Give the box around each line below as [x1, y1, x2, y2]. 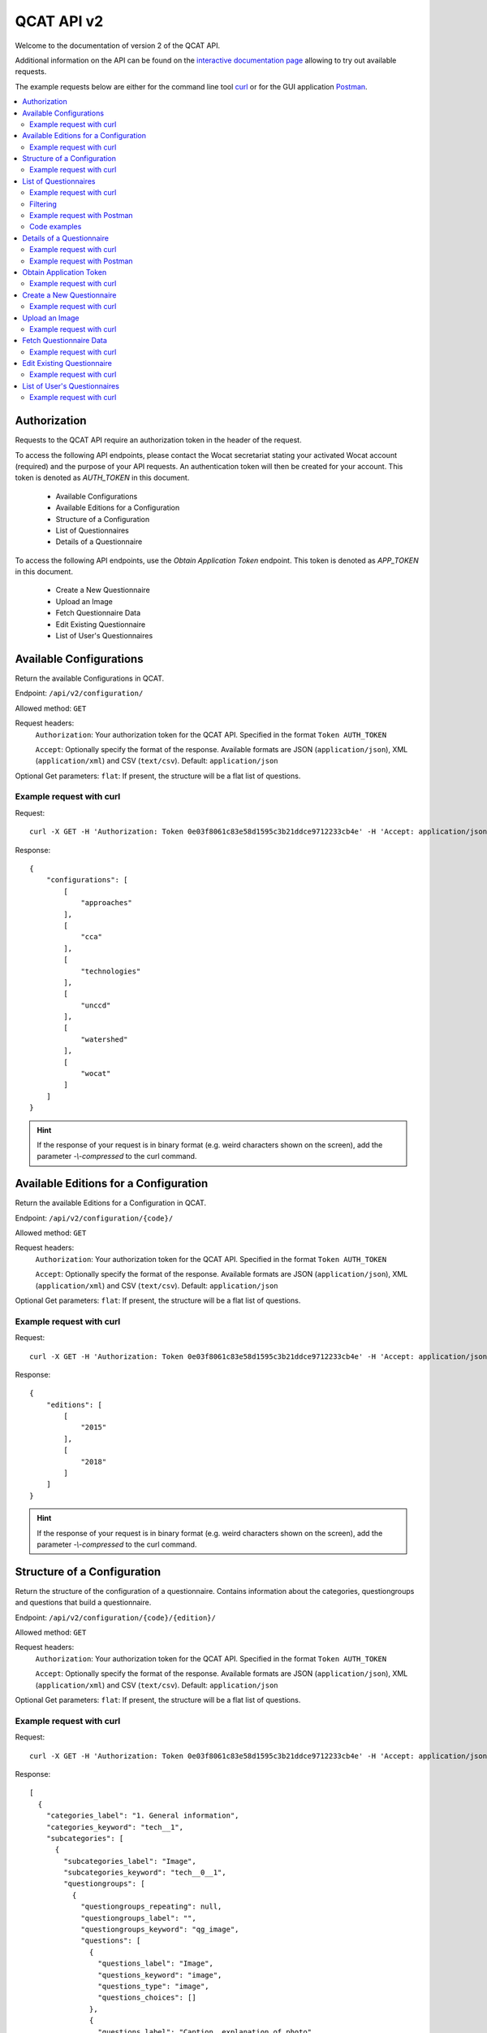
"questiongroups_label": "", [80, 1913, 196, 1922]
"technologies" [80, 966, 141, 976]
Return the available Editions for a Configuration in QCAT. [15, 1198, 207, 1208]
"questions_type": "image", [97, 1981, 210, 1991]
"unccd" [80, 1000, 111, 1010]
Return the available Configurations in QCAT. [15, 673, 165, 683]
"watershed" [80, 1034, 128, 1044]
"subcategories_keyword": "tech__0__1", [63, 1868, 226, 1878]
